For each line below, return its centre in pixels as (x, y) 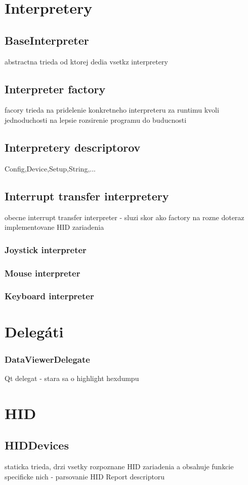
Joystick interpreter (46, 249)
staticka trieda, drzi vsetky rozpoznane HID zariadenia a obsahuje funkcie (119, 466)
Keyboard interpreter (49, 296)
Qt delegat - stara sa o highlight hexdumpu (72, 378)
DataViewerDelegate (47, 359)
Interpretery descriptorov (73, 147)
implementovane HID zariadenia (54, 227)
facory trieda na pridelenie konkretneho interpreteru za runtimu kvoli (112, 110)
